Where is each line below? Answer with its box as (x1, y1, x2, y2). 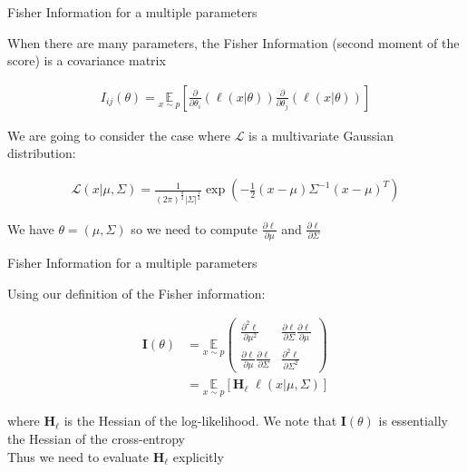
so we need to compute (131, 219, 258, 238)
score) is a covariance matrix (7, 51, 166, 70)
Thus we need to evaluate (7, 447, 149, 466)
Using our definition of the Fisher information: (7, 283, 266, 302)
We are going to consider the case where (7, 125, 231, 144)
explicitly (172, 447, 224, 466)
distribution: (7, 143, 76, 162)
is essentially (378, 411, 449, 430)
